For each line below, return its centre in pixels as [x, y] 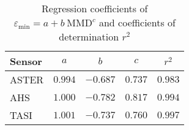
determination [89, 36]
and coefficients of [137, 22]
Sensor [26, 61]
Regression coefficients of [95, 8]
